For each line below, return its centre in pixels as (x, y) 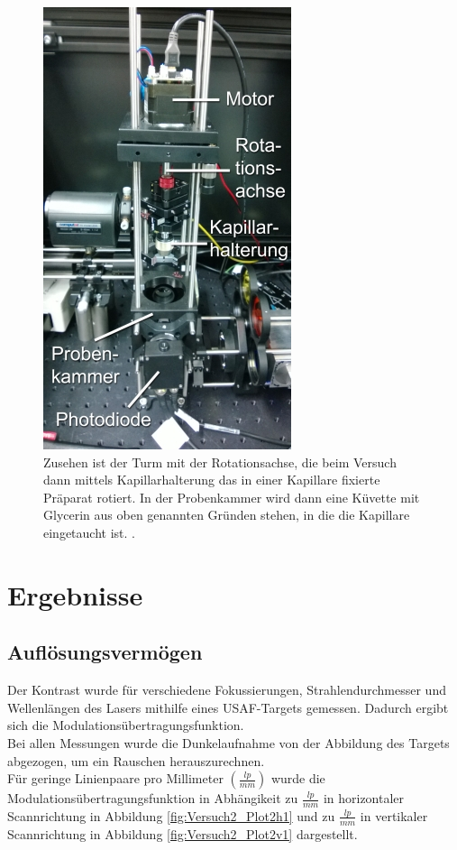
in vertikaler (394, 815)
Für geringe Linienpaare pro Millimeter (115, 778)
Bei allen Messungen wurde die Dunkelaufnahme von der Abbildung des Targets (228, 742)
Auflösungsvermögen (105, 652)
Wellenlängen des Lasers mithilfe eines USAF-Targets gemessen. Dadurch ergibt (228, 707)
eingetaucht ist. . (89, 532)
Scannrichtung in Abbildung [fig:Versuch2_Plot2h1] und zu (171, 815)
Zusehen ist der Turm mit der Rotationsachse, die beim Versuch (220, 462)
